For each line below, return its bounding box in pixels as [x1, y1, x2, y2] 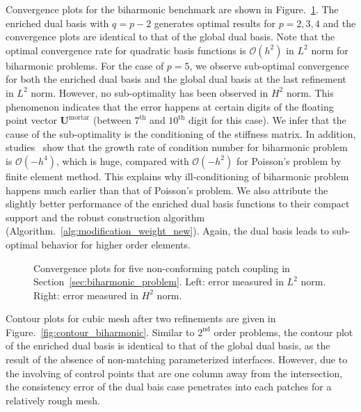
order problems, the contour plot [214, 324, 353, 339]
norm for [311, 42, 348, 57]
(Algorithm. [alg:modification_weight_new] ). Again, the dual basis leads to [6, 223, 330, 238]
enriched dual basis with [6, 15, 109, 30]
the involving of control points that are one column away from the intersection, [6, 365, 343, 380]
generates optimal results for [154, 15, 275, 30]
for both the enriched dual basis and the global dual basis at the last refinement [6, 72, 346, 86]
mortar [69, 113, 90, 121]
